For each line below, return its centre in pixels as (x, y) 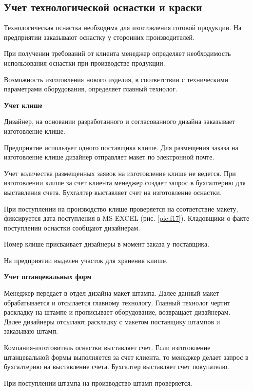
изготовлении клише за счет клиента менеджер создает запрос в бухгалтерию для (125, 183)
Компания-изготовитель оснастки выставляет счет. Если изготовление (107, 347)
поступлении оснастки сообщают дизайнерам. (72, 227)
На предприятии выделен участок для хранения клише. (86, 260)
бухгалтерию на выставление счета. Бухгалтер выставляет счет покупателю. (117, 366)
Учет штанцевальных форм (48, 276)
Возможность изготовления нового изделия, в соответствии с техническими (116, 79)
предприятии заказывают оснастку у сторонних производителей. (99, 37)
